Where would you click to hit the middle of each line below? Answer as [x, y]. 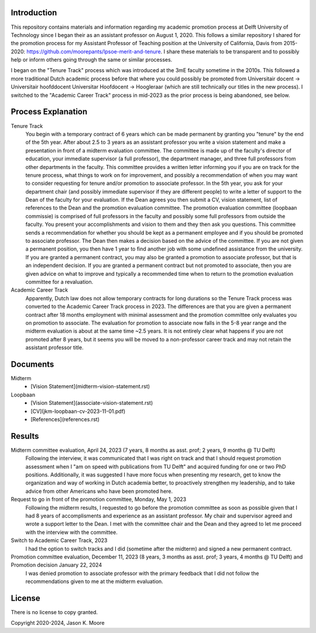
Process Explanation [49, 112]
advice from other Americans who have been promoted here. [99, 491]
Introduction [34, 13]
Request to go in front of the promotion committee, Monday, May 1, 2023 [99, 499]
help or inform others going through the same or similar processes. [92, 60]
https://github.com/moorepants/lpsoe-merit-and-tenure [94, 51]
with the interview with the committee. [72, 532]
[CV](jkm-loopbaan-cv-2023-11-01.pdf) [78, 411]
